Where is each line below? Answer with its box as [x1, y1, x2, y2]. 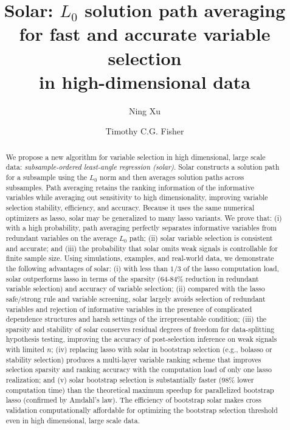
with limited [5, 344, 45, 355]
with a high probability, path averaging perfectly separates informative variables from [5, 223, 277, 233]
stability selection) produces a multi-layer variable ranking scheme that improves [5, 354, 261, 364]
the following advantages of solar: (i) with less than [5, 263, 168, 273]
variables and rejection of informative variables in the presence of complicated [5, 303, 252, 314]
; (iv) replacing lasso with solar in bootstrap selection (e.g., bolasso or [51, 344, 272, 355]
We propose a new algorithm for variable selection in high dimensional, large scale [5, 151, 266, 162]
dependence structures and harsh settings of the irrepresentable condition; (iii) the [5, 314, 267, 324]
